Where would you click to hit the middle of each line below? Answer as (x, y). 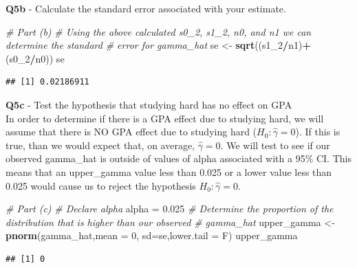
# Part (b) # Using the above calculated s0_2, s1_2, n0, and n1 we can (159, 31)
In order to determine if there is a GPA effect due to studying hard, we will (165, 118)
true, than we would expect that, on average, (100, 145)
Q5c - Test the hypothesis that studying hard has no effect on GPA (149, 104)
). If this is (318, 132)
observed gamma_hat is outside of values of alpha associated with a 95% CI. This (178, 158)
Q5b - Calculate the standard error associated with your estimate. (146, 8)
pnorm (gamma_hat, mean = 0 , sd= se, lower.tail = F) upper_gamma (152, 235)
